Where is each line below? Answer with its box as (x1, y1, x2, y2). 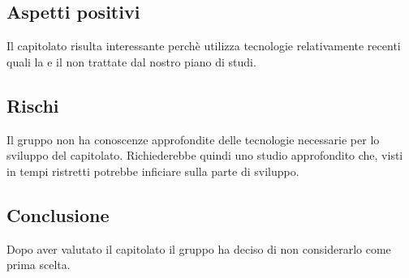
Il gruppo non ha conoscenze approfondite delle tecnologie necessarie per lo (6, 130, 380, 148)
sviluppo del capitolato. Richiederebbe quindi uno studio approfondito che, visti (6, 147, 403, 164)
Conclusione (6, 202, 110, 227)
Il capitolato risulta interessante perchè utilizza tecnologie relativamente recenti (6, 37, 401, 54)
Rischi (6, 92, 59, 118)
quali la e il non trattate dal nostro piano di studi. (6, 53, 256, 70)
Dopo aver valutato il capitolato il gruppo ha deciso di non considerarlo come (6, 240, 391, 257)
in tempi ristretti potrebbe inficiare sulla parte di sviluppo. (6, 162, 299, 179)
